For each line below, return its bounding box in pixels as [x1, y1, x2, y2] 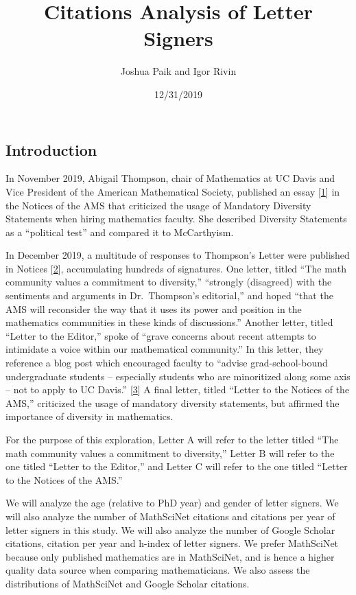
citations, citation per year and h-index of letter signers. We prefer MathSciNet [5, 536, 339, 550]
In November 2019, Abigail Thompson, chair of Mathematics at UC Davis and [5, 171, 335, 185]
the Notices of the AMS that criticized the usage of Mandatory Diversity [5, 198, 311, 212]
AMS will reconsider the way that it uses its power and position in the [5, 301, 302, 316]
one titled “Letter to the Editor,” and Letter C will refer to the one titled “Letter [5, 459, 348, 474]
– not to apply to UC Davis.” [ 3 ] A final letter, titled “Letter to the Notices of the [5, 382, 350, 397]
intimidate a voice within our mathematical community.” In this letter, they [5, 342, 324, 356]
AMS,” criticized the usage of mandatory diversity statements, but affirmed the [5, 395, 340, 410]
